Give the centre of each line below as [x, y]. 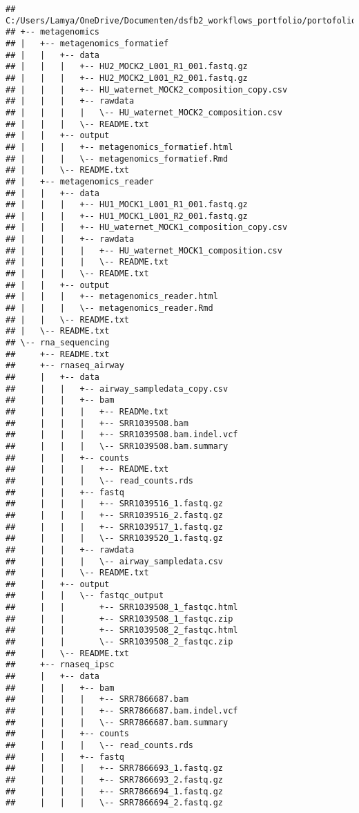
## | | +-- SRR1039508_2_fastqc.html [122, 630]
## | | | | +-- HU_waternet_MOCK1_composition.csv [144, 250]
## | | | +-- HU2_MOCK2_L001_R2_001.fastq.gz [127, 78]
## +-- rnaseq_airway [65, 366]
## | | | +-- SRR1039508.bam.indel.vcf [122, 435]
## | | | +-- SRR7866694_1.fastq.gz [114, 791]
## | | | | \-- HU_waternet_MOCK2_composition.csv [144, 112]
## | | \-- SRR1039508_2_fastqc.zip [119, 642]
